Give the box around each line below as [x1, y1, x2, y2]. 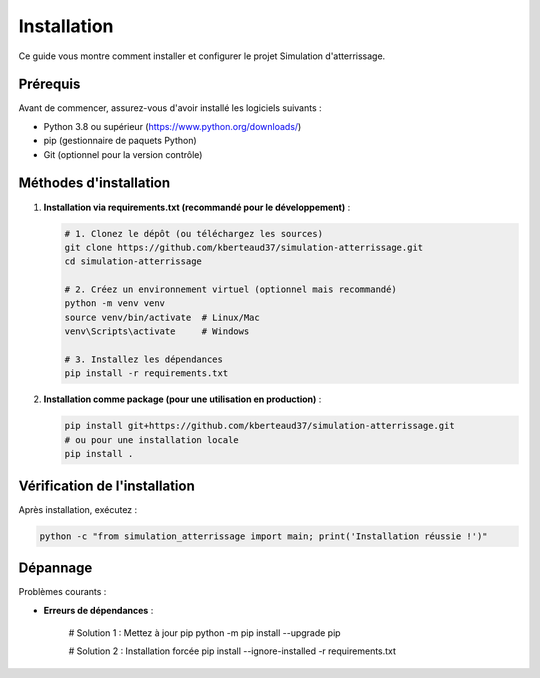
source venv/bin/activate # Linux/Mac [64, 311, 260, 323]
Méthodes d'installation [18, 175, 171, 192]
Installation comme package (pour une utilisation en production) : [43, 393, 322, 405]
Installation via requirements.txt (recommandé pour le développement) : [43, 201, 351, 213]
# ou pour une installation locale [64, 434, 239, 445]
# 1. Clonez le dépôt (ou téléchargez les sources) [64, 228, 324, 239]
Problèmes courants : [18, 586, 107, 598]
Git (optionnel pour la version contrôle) [43, 148, 203, 160]
